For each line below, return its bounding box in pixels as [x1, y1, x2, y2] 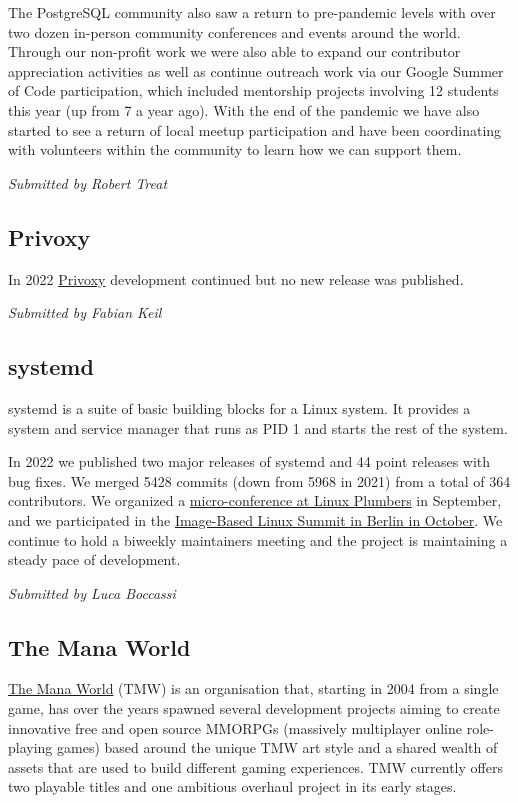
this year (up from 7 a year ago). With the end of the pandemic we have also [8, 99, 480, 120]
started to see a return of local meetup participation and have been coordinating [8, 119, 502, 140]
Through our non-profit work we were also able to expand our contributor [8, 41, 461, 62]
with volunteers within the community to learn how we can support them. [8, 139, 462, 160]
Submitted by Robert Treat [8, 172, 168, 193]
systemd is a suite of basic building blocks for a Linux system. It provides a [8, 397, 471, 418]
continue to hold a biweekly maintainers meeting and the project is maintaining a [8, 529, 508, 550]
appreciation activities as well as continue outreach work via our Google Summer [8, 60, 504, 81]
